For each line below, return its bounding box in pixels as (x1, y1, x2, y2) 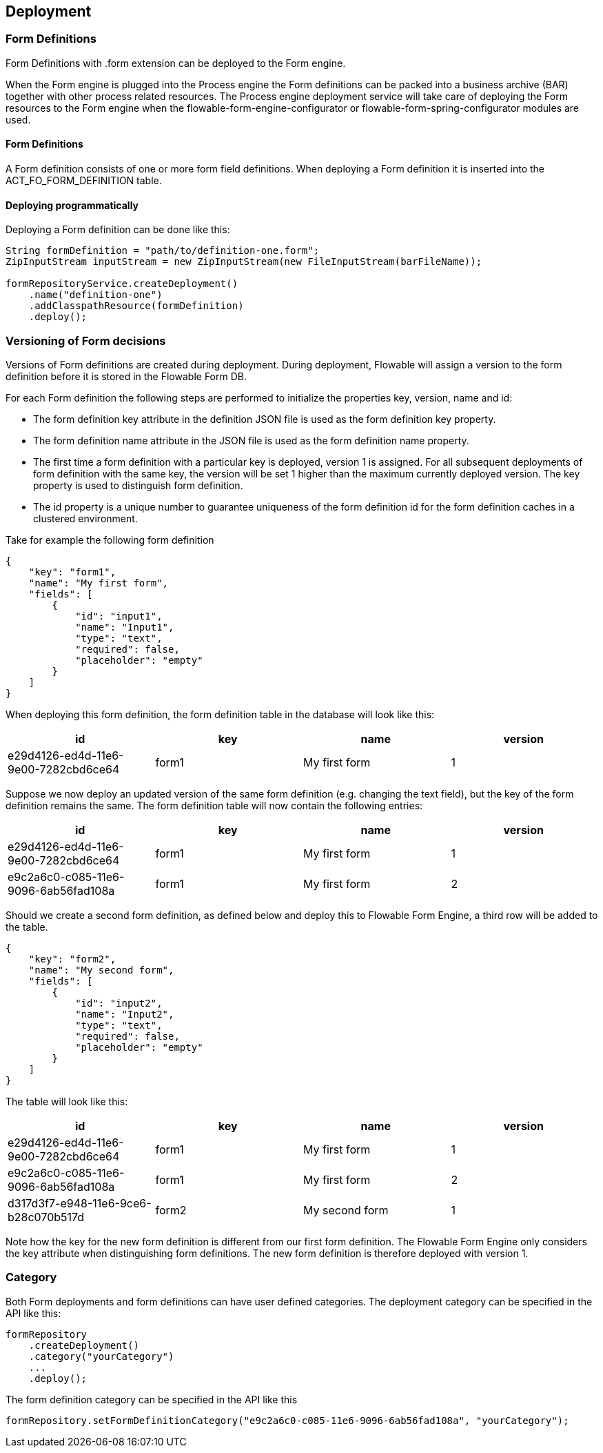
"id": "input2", (75, 997, 163, 1009)
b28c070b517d (8, 1209, 85, 1224)
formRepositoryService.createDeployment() (6, 278, 238, 290)
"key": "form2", (28, 953, 116, 965)
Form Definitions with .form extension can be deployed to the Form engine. (6, 57, 346, 69)
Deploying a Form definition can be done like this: (6, 224, 230, 236)
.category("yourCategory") (28, 1350, 174, 1362)
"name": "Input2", (75, 1008, 174, 1020)
